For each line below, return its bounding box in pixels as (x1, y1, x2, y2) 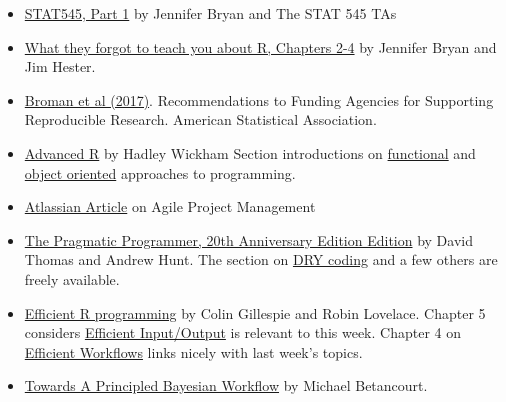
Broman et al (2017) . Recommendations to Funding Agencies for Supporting (24, 89, 494, 110)
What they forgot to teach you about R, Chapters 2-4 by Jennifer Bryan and (24, 36, 497, 57)
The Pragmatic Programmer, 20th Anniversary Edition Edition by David (24, 229, 473, 250)
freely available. (24, 268, 120, 289)
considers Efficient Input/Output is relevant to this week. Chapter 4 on (24, 322, 461, 343)
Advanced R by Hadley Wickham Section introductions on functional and (24, 142, 476, 163)
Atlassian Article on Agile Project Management (24, 196, 316, 217)
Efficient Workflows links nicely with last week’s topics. (24, 341, 363, 362)
